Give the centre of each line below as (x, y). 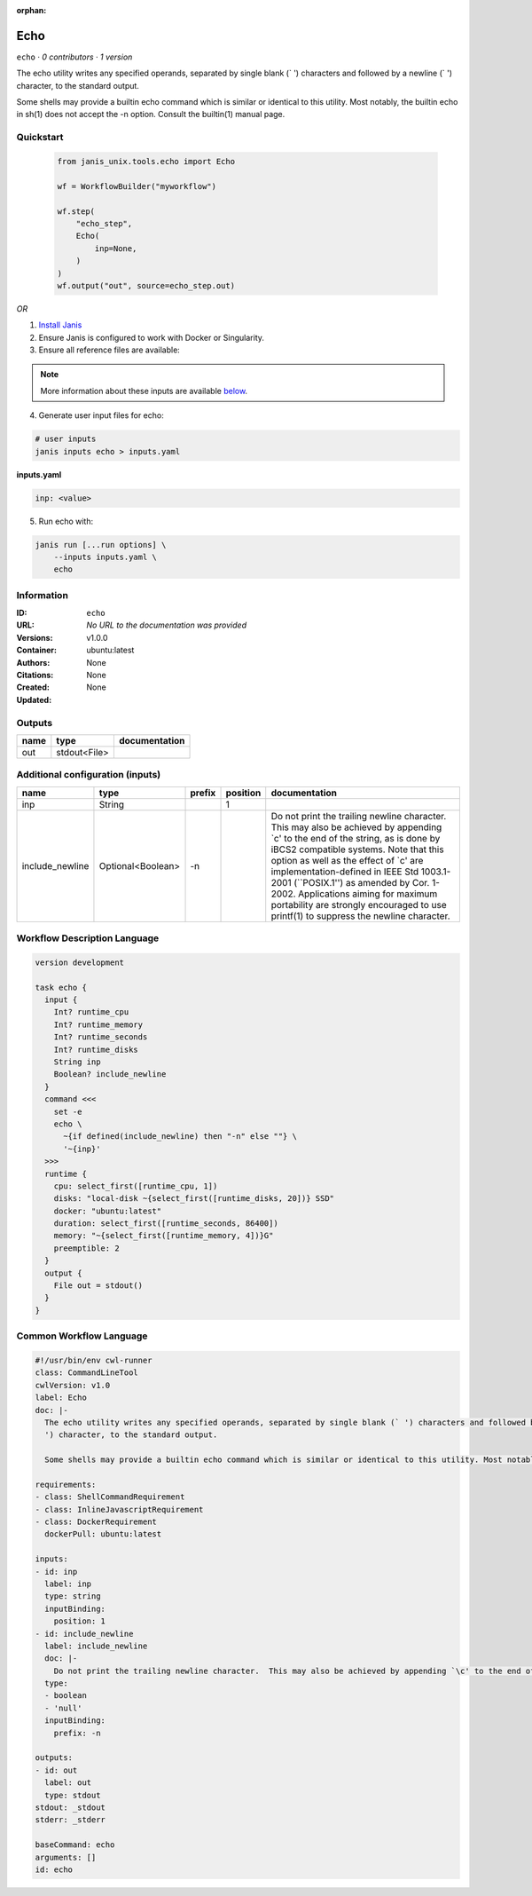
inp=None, (116, 248)
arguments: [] (66, 1857)
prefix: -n (77, 1733)
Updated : (34, 699)
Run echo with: (66, 521)
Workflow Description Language (88, 938)
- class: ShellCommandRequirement (110, 1497)
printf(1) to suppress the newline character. (361, 916)
